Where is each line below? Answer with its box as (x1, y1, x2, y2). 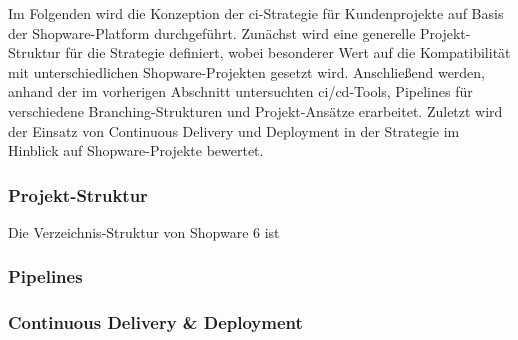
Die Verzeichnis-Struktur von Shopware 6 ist (8, 221, 280, 242)
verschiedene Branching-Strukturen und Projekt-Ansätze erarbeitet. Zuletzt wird (8, 100, 503, 121)
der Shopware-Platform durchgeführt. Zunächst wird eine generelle (8, 22, 416, 43)
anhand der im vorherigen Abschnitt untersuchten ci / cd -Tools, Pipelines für (8, 81, 473, 102)
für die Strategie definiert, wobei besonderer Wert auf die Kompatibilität (65, 42, 511, 63)
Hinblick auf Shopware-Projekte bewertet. (8, 140, 264, 161)
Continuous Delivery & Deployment (8, 310, 303, 335)
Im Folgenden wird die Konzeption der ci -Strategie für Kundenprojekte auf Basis (8, 3, 504, 23)
